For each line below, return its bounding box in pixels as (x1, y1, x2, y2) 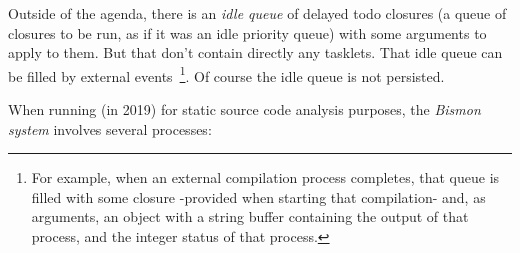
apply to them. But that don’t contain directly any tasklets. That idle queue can (8, 42, 503, 63)
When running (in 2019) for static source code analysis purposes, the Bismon (8, 99, 481, 120)
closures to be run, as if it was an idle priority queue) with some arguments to (8, 22, 487, 43)
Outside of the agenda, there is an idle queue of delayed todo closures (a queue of (8, 3, 507, 23)
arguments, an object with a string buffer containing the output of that (31, 206, 469, 227)
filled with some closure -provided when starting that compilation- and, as (31, 186, 486, 207)
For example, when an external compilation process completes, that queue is (31, 167, 500, 188)
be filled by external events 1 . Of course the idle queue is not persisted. (8, 62, 445, 86)
